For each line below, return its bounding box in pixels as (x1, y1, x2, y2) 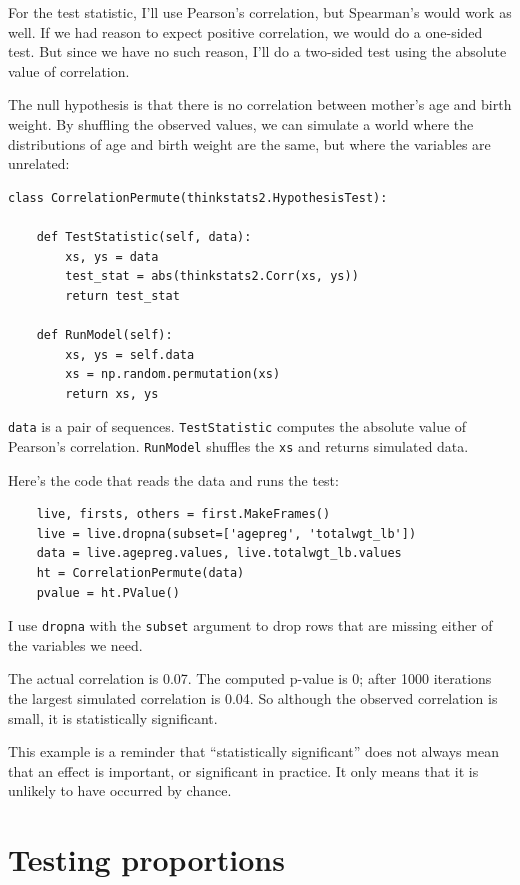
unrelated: (8, 153, 70, 174)
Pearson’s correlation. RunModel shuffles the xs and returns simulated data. (8, 435, 469, 456)
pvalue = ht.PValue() (36, 585, 180, 600)
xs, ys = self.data (65, 347, 195, 362)
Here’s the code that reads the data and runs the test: (8, 469, 339, 490)
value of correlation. (8, 60, 130, 81)
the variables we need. (8, 634, 143, 655)
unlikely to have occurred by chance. (8, 780, 232, 801)
